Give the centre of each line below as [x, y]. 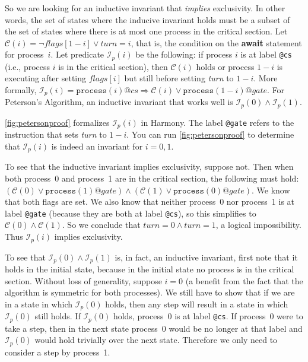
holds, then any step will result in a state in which [197, 304]
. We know [271, 190]
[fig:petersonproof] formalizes [57, 122]
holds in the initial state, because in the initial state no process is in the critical [150, 269]
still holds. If [58, 316]
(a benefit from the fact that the [244, 280]
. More [266, 78]
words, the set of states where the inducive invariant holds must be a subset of [147, 19]
